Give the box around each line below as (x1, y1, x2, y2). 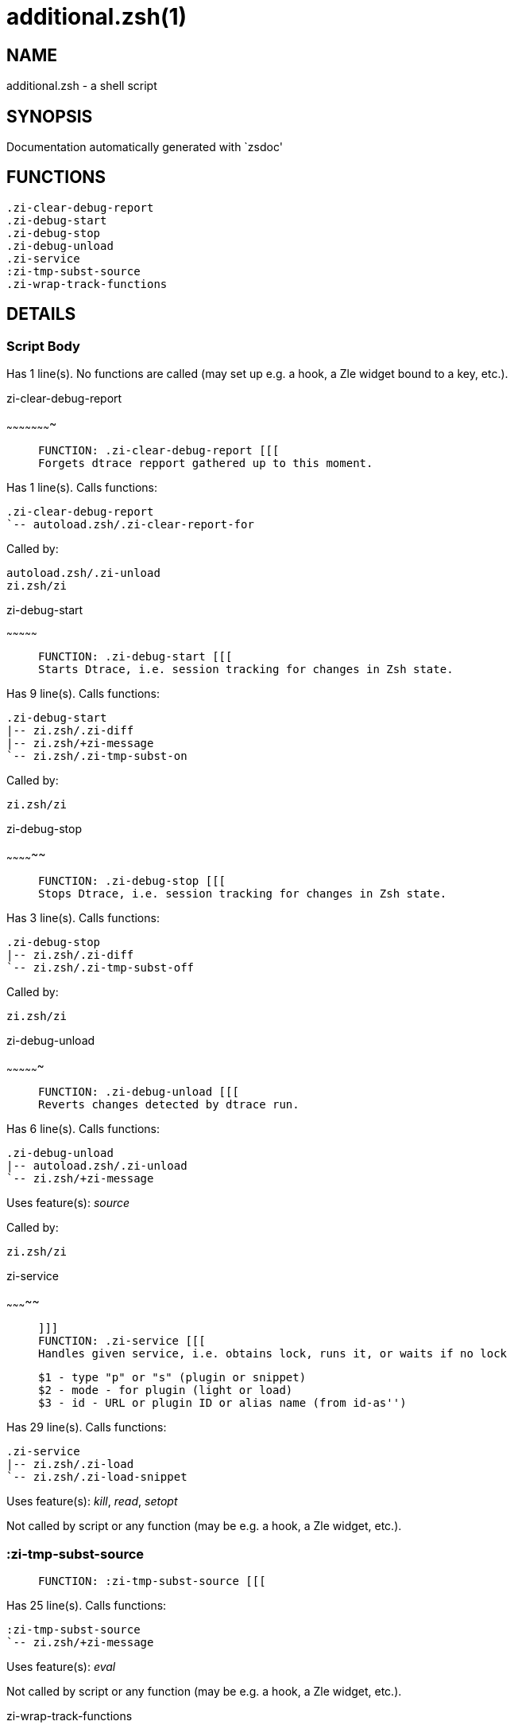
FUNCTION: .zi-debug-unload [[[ (38, 1085, 239, 1099)
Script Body (6, 337, 80, 354)
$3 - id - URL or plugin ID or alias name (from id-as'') (38, 1396, 407, 1410)
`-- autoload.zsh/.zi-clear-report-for (6, 517, 254, 531)
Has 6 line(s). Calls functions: (6, 1122, 160, 1136)
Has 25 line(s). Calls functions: (6, 1599, 167, 1613)
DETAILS (6, 304, 76, 325)
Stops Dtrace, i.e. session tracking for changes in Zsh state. (38, 886, 447, 900)
